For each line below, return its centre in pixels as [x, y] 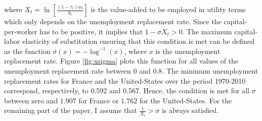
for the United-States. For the [186, 100]
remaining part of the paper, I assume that [71, 110]
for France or [99, 100]
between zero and [31, 100]
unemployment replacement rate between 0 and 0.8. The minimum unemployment [131, 70]
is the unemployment [188, 51]
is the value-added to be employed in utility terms [168, 9]
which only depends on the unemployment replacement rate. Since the [113, 21]
